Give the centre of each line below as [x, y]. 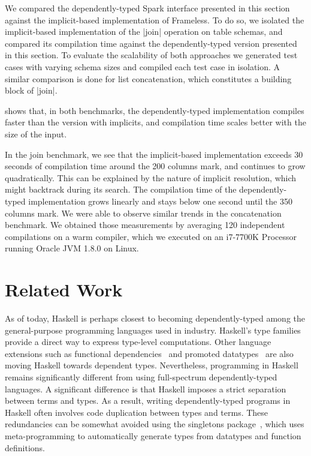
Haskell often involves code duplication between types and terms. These [137, 412]
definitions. [25, 447]
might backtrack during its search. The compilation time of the [121, 189]
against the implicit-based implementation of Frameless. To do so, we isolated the [155, 19]
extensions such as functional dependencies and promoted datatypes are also [149, 353]
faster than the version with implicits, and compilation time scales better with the [155, 122]
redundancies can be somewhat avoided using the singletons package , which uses [155, 424]
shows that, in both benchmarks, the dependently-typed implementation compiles [155, 110]
